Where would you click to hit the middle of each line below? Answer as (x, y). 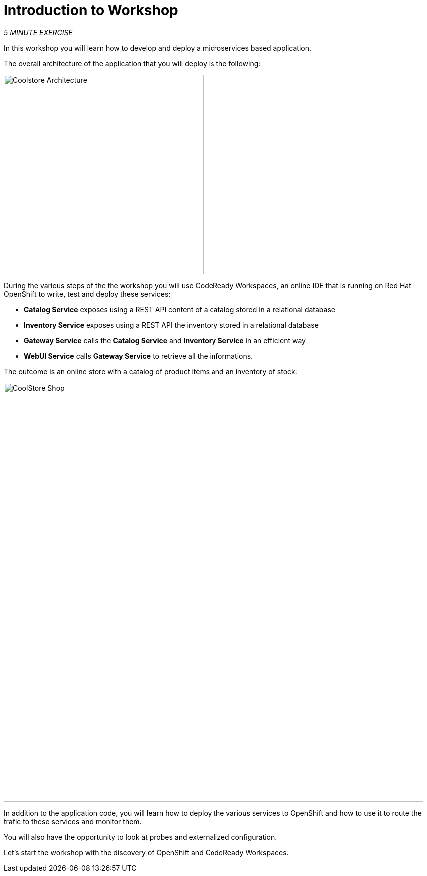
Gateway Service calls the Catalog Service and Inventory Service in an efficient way (165, 340)
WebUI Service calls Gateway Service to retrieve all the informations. (139, 356)
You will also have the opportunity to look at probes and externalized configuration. (141, 837)
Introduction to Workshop (91, 10)
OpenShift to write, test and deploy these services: (87, 294)
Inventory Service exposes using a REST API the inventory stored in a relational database (171, 325)
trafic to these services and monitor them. (73, 821)
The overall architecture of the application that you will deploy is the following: (132, 63)
